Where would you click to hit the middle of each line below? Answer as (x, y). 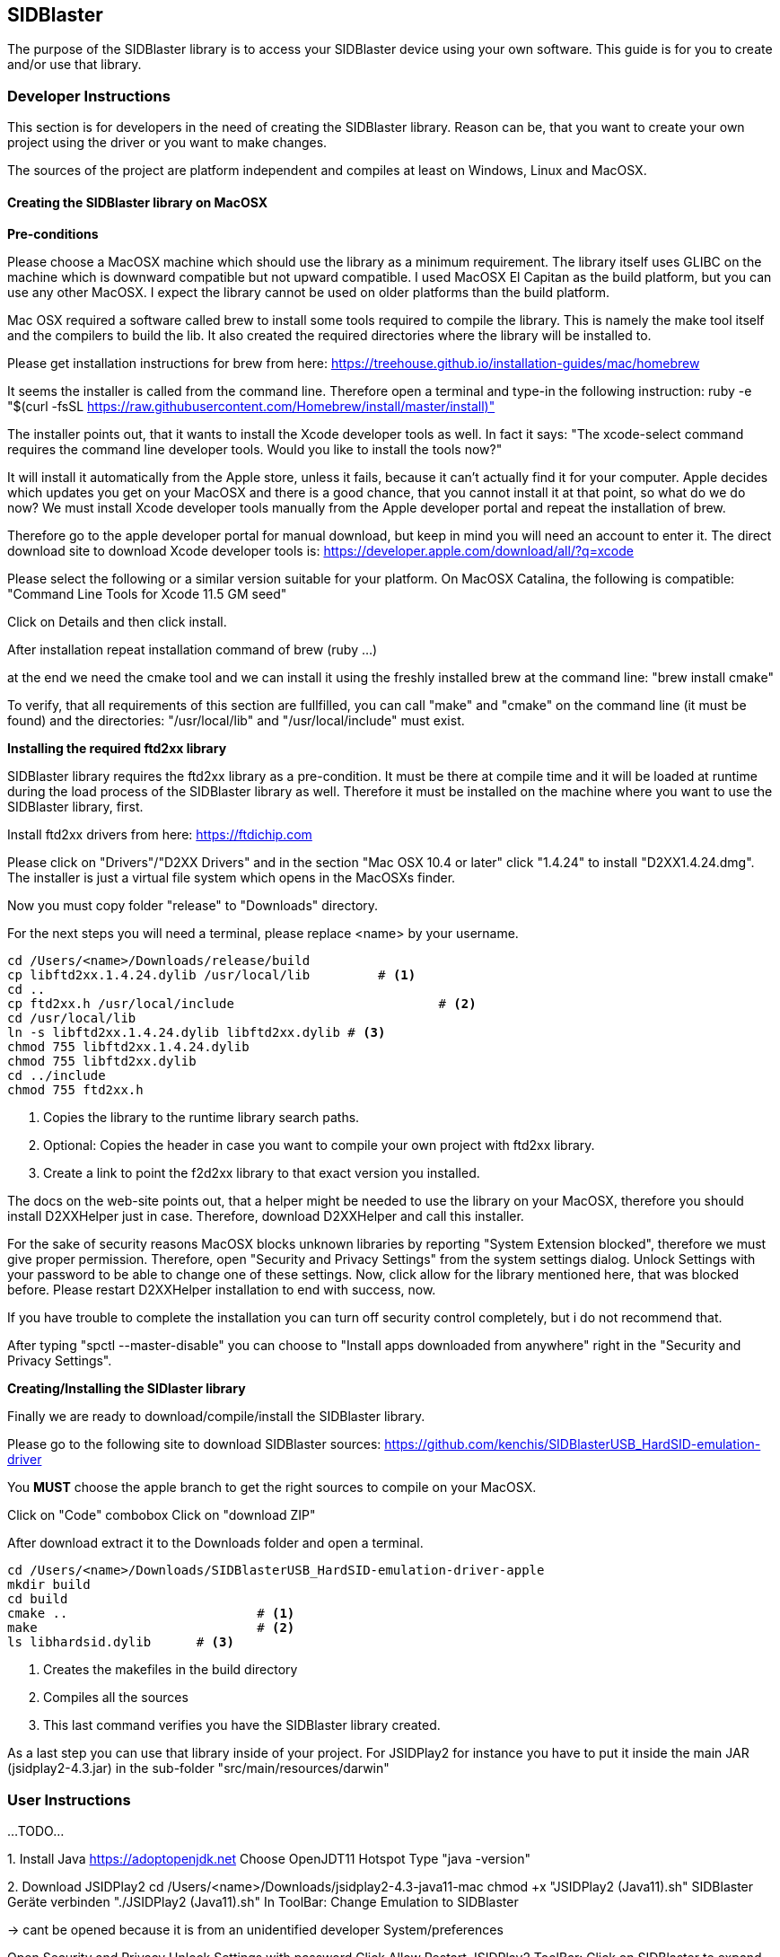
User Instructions (69, 1799)
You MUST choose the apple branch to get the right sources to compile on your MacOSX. (272, 1487)
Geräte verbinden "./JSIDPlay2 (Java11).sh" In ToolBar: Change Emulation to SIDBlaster (263, 1902)
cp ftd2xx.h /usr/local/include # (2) (242, 1004)
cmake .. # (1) (151, 1614)
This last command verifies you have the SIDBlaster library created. (242, 1725)
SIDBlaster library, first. (75, 807)
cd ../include (57, 1076)
